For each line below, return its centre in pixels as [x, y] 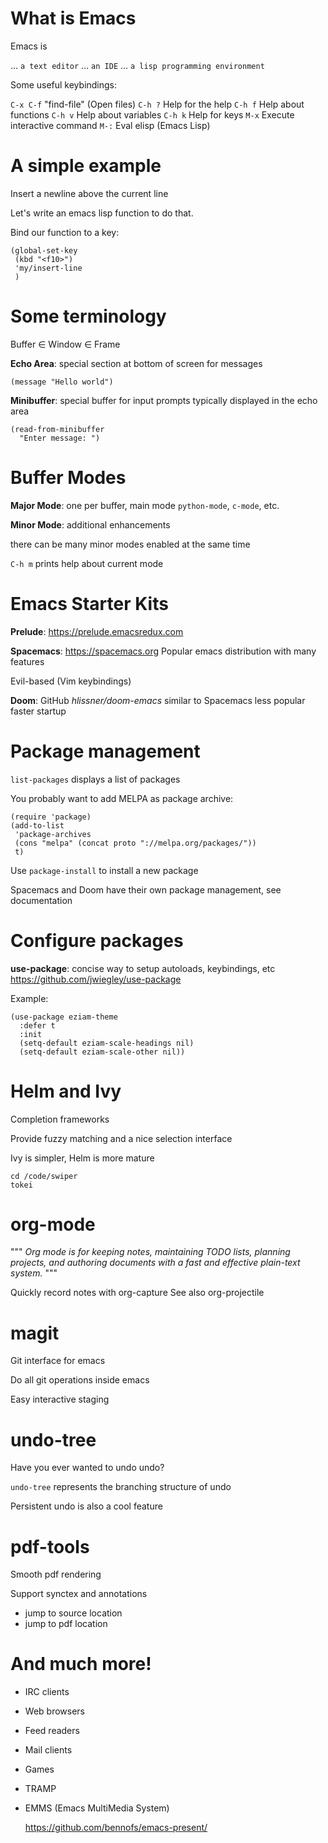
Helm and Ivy [66, 1091]
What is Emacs [73, 18]
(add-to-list [37, 825]
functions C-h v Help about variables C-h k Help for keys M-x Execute [152, 114]
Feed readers [52, 1731]
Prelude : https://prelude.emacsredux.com [97, 631]
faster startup [38, 711]
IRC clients [47, 1692]
